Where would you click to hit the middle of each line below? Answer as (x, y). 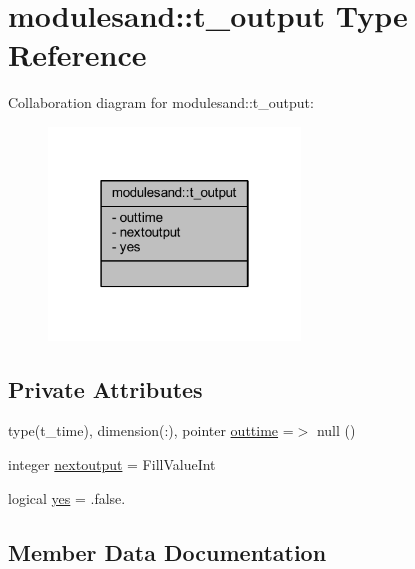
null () (336, 430)
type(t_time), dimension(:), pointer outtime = (151, 430)
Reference (77, 54)
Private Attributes (105, 388)
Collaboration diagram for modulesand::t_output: (161, 102)
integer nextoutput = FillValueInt (112, 463)
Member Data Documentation (167, 551)
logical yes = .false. (67, 497)
